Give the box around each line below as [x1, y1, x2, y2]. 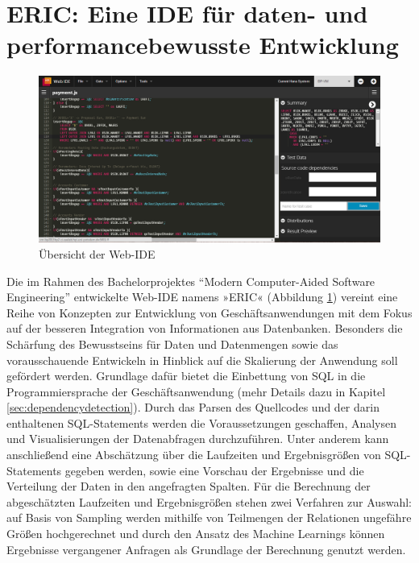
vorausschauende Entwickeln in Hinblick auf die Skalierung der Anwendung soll [6, 351, 398, 368]
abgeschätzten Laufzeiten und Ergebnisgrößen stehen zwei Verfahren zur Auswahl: [6, 493, 412, 510]
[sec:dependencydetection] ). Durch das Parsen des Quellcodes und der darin [6, 399, 380, 416]
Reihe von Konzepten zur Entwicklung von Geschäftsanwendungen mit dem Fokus [6, 304, 413, 321]
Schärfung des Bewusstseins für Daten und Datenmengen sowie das [6, 335, 338, 352]
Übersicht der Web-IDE [39, 245, 156, 262]
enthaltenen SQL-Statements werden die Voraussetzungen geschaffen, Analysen [6, 414, 397, 431]
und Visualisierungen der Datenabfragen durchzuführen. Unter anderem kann [6, 430, 389, 447]
